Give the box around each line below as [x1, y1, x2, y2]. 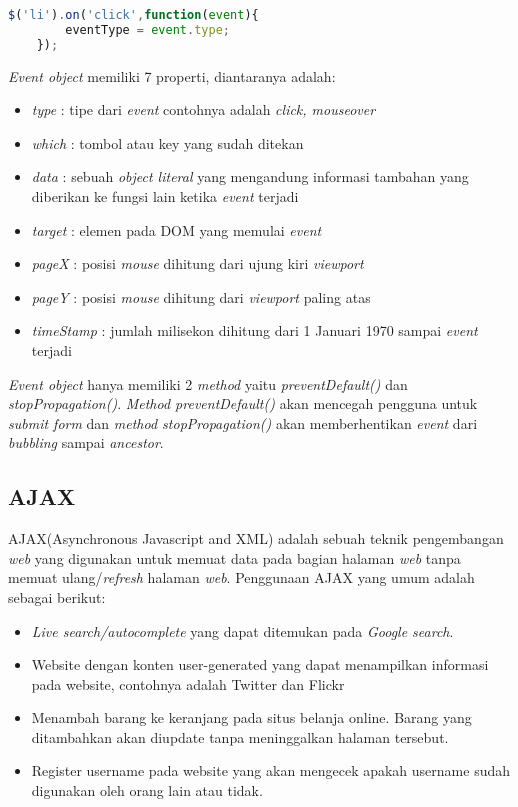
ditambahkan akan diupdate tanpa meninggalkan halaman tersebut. [31, 726, 449, 747]
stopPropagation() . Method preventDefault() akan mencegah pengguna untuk [8, 393, 478, 414]
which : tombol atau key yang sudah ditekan [31, 132, 304, 153]
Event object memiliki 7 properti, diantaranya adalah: [8, 65, 336, 86]
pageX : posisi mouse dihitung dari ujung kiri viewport [31, 253, 364, 274]
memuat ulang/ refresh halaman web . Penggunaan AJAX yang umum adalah [8, 567, 475, 588]
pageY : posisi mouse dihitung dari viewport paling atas [31, 286, 371, 307]
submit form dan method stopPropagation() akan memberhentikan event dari [8, 412, 478, 433]
